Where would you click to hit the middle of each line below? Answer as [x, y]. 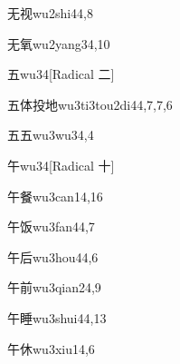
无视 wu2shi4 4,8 [50, 13]
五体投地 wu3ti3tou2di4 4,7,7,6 [90, 104]
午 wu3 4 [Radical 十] [61, 165]
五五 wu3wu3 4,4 [51, 135]
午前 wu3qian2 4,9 [54, 287]
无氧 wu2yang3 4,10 [59, 43]
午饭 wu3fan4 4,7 [51, 226]
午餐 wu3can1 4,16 [55, 196]
